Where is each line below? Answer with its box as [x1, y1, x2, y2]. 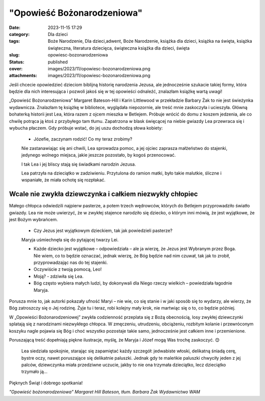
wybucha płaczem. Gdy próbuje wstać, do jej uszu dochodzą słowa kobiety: [9, 125, 163, 131]
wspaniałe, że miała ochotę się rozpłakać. [21, 177, 106, 183]
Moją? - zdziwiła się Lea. [33, 273, 84, 279]
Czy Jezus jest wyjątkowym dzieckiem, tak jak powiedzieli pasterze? [33, 228, 173, 233]
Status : [9, 59, 25, 65]
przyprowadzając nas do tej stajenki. [33, 259, 108, 265]
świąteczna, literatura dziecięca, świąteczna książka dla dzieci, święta [48, 45, 190, 51]
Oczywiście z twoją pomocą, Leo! [33, 266, 102, 272]
